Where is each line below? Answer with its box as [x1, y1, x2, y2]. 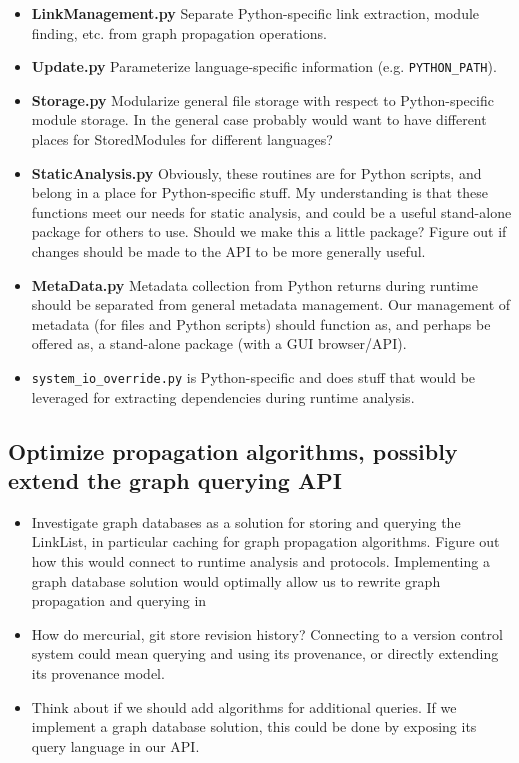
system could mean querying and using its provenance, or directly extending [31, 643, 499, 664]
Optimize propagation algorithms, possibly [8, 435, 458, 466]
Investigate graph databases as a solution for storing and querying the [31, 511, 461, 532]
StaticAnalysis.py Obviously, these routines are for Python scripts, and [31, 162, 482, 183]
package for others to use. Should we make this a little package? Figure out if [31, 221, 507, 242]
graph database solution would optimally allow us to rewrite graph [31, 570, 441, 591]
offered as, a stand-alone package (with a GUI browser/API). [31, 333, 407, 354]
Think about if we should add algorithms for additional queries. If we [31, 696, 457, 717]
